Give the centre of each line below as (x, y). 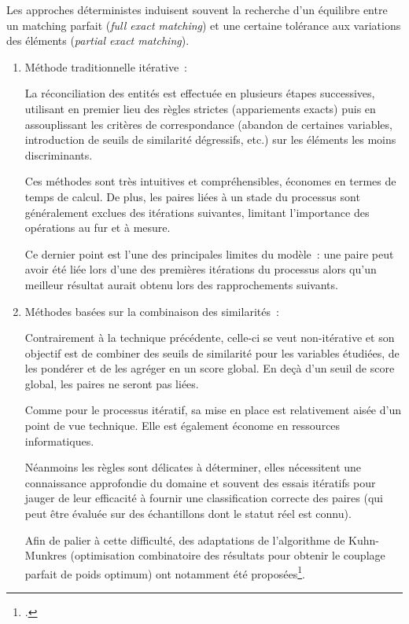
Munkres (46, 555)
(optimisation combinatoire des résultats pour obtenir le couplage (228, 555)
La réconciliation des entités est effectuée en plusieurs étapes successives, (200, 93)
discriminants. (59, 154)
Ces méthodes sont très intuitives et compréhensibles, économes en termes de (210, 181)
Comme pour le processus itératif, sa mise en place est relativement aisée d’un (213, 410)
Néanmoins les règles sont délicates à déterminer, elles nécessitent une (193, 467)
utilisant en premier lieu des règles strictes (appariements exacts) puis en (200, 108)
